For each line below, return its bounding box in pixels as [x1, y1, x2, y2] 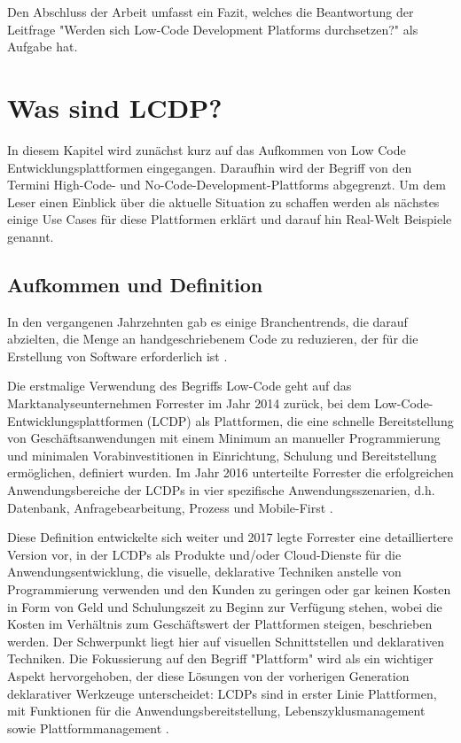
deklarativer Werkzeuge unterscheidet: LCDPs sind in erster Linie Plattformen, [7, 684, 437, 702]
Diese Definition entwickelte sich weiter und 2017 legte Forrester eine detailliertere [7, 528, 454, 546]
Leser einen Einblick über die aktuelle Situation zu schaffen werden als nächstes [7, 192, 440, 211]
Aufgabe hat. [7, 37, 78, 56]
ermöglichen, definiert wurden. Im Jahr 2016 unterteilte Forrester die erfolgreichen [7, 463, 454, 482]
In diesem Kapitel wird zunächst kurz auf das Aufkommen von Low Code [7, 140, 406, 159]
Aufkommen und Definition [7, 270, 263, 298]
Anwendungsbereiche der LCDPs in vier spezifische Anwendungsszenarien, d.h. [7, 481, 435, 499]
